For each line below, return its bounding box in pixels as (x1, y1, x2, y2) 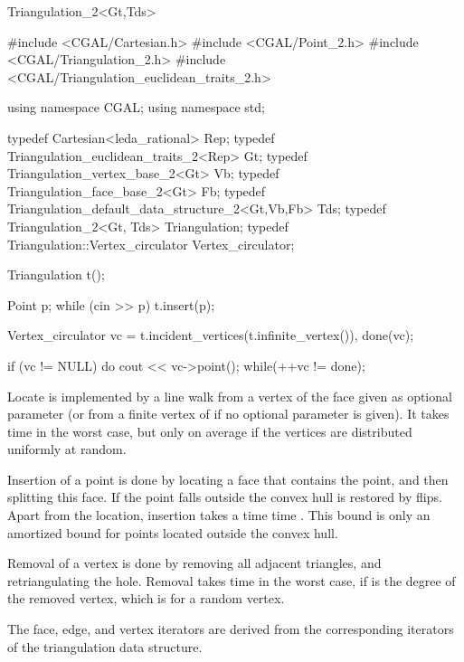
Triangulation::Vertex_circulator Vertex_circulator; (7, 234, 295, 253)
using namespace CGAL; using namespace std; (7, 98, 265, 117)
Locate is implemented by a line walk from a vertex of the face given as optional (7, 386, 452, 405)
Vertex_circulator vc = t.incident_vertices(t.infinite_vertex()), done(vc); (7, 326, 414, 345)
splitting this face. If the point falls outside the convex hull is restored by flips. (7, 487, 442, 506)
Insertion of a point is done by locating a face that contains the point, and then (7, 469, 449, 488)
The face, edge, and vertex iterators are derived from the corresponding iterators (7, 619, 454, 638)
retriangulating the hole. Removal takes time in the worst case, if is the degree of (7, 571, 456, 590)
